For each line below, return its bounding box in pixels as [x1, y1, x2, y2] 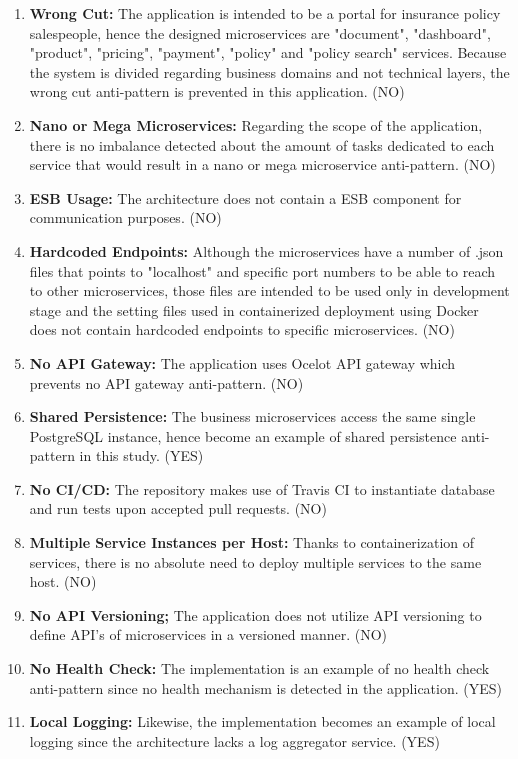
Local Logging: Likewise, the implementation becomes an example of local [29, 711, 496, 732]
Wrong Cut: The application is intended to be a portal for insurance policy [29, 3, 501, 23]
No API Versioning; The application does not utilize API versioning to [29, 604, 482, 625]
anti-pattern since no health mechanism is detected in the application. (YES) [29, 677, 502, 698]
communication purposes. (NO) [29, 207, 222, 228]
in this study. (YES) [79, 445, 204, 466]
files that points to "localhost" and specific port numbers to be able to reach [29, 260, 495, 281]
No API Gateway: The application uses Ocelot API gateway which [29, 352, 456, 373]
